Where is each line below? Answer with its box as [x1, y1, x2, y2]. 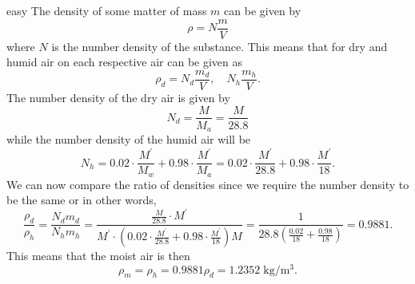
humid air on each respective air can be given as [6, 53, 243, 70]
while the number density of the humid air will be [6, 131, 251, 148]
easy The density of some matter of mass [6, 2, 207, 18]
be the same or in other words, [6, 191, 157, 208]
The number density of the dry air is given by [6, 89, 230, 105]
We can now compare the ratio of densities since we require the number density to [6, 176, 409, 192]
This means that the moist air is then [6, 247, 190, 264]
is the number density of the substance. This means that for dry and [51, 37, 388, 54]
